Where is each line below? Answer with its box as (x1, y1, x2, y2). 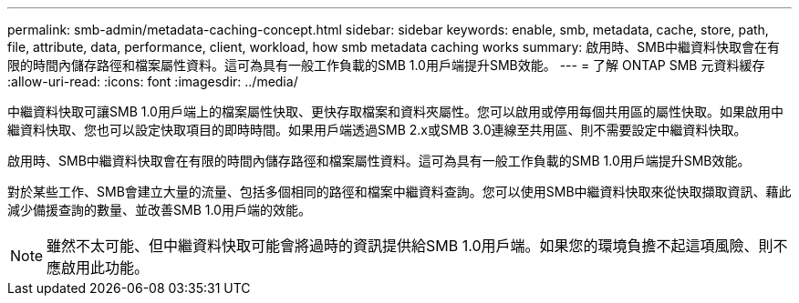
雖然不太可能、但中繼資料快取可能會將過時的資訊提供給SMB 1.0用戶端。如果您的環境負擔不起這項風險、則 (47, 237, 773, 255)
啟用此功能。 (61, 258, 150, 277)
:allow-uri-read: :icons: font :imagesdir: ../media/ (7, 74, 298, 89)
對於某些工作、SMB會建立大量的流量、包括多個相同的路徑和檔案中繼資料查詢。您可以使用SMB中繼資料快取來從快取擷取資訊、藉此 (7, 184, 792, 199)
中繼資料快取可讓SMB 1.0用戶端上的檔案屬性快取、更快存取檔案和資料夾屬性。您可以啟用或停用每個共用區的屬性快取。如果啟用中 (7, 104, 783, 119)
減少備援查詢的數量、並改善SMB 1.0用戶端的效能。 (7, 202, 311, 217)
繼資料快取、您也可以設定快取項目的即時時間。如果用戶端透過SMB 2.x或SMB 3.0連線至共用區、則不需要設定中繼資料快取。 (7, 122, 747, 137)
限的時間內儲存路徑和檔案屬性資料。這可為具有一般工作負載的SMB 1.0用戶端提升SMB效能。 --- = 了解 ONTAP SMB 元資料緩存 (7, 57, 765, 73)
